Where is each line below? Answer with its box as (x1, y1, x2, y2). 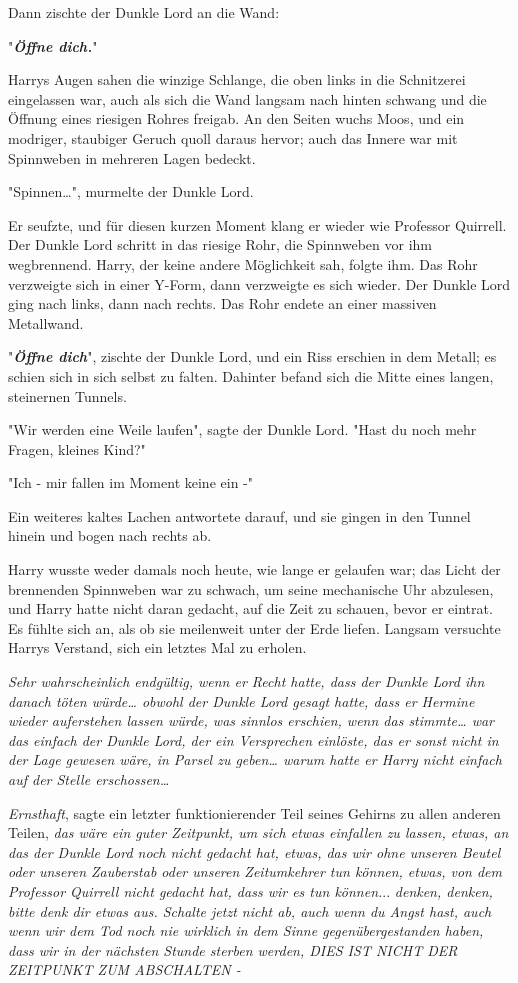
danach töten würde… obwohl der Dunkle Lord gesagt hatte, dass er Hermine (8, 690, 475, 711)
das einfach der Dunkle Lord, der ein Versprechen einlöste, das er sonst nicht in (8, 729, 499, 750)
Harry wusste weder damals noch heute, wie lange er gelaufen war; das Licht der (8, 559, 501, 580)
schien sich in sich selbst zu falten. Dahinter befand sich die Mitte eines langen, (8, 365, 494, 386)
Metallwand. (8, 312, 84, 333)
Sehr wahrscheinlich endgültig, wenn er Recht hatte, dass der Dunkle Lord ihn (8, 671, 485, 692)
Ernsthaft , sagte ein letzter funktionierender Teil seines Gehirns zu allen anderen (8, 802, 501, 823)
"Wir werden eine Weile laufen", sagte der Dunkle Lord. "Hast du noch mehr (8, 419, 477, 440)
